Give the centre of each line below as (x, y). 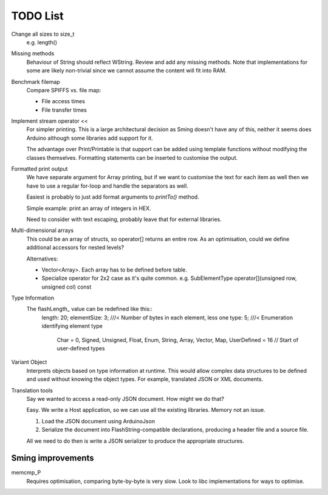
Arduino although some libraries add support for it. (90, 138)
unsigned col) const (67, 287)
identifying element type (72, 326)
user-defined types (81, 349)
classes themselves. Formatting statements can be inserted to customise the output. (132, 157)
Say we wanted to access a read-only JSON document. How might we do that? (125, 399)
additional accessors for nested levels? (75, 248)
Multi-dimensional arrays (43, 230)
